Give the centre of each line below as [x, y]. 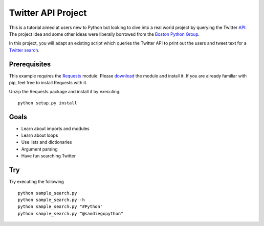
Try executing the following [36, 182]
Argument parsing [40, 149]
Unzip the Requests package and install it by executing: [65, 92]
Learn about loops [40, 135]
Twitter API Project [48, 13]
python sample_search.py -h [51, 200]
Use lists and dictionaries [47, 142]
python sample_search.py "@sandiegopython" [71, 213]
